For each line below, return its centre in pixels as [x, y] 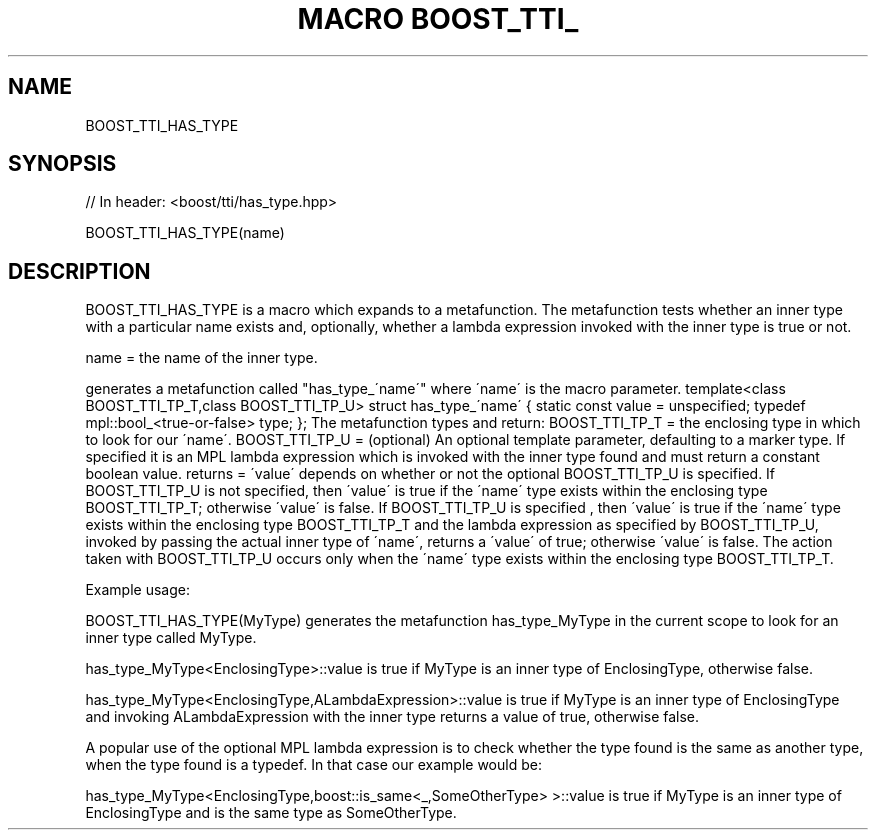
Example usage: [137, 590]
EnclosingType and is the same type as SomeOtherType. [271, 813]
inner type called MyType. [171, 638]
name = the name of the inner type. [201, 358]
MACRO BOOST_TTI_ [438, 19]
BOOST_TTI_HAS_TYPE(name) [185, 233]
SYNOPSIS [62, 164]
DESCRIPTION [79, 271]
